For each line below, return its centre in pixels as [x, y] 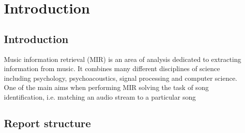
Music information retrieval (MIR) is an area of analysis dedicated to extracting [122, 59]
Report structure [47, 123]
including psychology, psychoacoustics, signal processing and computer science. [121, 78]
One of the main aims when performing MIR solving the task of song [106, 87]
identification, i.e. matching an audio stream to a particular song [100, 96]
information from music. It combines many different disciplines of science [112, 68]
